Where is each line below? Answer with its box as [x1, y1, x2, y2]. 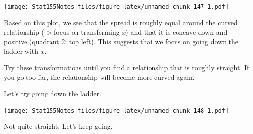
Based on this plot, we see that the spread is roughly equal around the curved [4, 17, 238, 27]
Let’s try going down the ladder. [4, 88, 101, 98]
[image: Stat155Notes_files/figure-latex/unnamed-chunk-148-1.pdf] [4, 107, 229, 114]
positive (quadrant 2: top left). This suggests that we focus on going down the [4, 36, 239, 46]
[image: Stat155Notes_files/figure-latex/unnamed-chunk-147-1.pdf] [4, 3, 229, 10]
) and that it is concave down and [126, 27, 228, 37]
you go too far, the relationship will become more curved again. [4, 72, 195, 82]
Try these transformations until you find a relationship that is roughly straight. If [4, 62, 249, 73]
